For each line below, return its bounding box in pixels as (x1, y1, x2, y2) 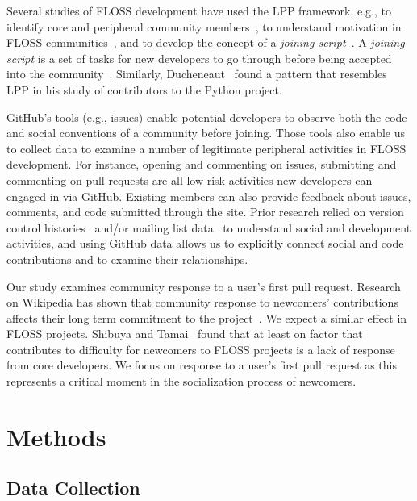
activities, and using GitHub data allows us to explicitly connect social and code (6, 235, 404, 252)
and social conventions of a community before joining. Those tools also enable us (6, 124, 405, 141)
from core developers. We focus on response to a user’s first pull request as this (6, 357, 398, 374)
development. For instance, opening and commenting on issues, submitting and (6, 156, 397, 173)
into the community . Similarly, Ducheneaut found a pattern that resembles (6, 65, 387, 82)
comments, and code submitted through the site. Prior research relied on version (6, 203, 404, 220)
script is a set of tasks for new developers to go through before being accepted (6, 49, 392, 66)
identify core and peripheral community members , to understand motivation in (6, 18, 402, 35)
